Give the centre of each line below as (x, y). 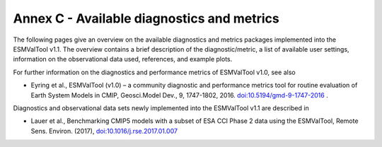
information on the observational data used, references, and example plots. (123, 59)
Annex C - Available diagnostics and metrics (146, 18)
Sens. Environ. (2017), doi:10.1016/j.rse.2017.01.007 (104, 131)
